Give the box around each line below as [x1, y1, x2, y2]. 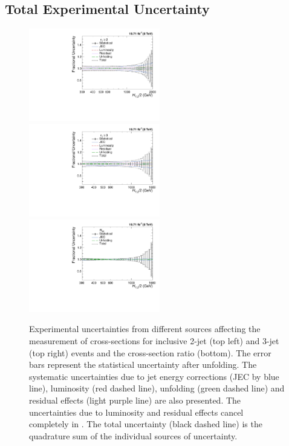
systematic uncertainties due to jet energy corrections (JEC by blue [29, 370, 279, 382]
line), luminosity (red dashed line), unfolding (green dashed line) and [29, 382, 285, 394]
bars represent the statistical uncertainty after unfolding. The [29, 358, 257, 371]
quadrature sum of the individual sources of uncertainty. [29, 429, 238, 442]
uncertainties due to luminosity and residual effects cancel [29, 405, 244, 418]
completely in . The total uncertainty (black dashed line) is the [29, 418, 262, 430]
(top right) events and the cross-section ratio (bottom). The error [29, 346, 271, 359]
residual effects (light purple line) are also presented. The [29, 393, 241, 406]
